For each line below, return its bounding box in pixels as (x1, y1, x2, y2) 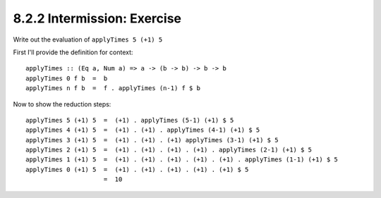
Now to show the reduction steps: (13, 99, 111, 109)
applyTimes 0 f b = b (25, 74, 108, 82)
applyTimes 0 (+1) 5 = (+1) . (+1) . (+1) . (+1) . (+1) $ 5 (25, 166, 249, 173)
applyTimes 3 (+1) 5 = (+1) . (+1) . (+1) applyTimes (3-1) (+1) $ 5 (25, 136, 279, 144)
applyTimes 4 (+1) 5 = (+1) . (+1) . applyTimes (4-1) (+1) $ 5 (25, 126, 260, 134)
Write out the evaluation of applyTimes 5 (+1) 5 (13, 35, 163, 44)
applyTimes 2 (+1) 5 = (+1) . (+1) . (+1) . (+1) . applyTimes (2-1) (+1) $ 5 (25, 146, 313, 154)
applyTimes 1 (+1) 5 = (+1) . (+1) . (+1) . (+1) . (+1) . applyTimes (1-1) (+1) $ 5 (25, 156, 339, 163)
